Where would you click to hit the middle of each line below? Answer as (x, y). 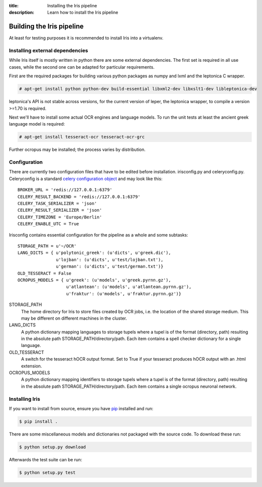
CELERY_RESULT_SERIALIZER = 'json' (60, 210)
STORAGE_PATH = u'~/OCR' (47, 246)
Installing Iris (25, 399)
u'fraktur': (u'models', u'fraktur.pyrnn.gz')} (124, 294)
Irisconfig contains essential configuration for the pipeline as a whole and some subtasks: (99, 235)
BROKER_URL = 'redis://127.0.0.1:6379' (65, 190)
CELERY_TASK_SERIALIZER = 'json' (57, 204)
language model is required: (37, 124)
